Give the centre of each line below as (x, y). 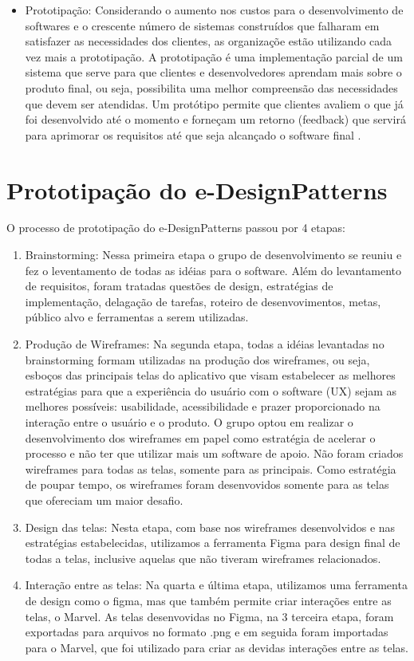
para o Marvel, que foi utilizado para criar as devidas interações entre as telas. (217, 647)
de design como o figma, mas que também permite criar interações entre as (208, 600)
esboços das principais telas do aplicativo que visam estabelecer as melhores (210, 375)
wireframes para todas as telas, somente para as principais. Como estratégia (211, 468)
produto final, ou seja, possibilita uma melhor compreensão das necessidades (211, 87)
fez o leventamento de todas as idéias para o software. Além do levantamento (213, 270)
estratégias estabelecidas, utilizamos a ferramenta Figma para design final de (213, 543)
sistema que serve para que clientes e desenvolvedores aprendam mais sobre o (213, 72)
